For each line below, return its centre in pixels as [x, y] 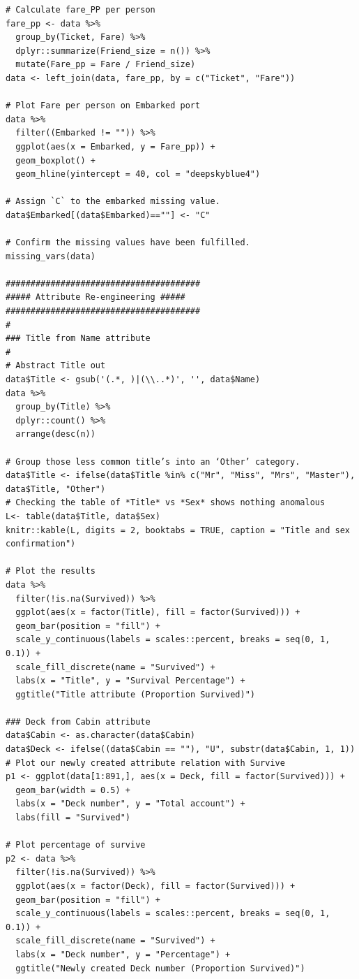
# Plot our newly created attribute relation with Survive [145, 763]
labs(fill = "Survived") [73, 818]
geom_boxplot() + [55, 160]
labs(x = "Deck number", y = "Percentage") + [123, 954]
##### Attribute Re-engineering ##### [96, 297]
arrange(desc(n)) [55, 434]
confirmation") [41, 544]
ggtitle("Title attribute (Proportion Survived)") [135, 694]
